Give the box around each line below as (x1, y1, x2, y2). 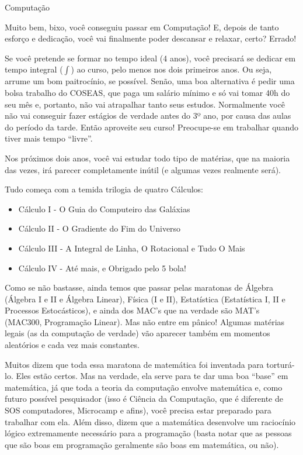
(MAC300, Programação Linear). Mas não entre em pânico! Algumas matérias (5, 315, 285, 328)
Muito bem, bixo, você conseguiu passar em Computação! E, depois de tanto (5, 20, 279, 33)
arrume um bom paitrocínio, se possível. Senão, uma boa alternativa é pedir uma (5, 75, 295, 87)
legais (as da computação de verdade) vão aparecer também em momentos (5, 327, 270, 339)
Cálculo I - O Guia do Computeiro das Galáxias (18, 202, 190, 215)
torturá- (266, 358, 295, 370)
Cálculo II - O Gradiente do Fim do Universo (18, 222, 181, 235)
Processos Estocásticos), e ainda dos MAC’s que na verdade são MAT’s (5, 304, 260, 316)
